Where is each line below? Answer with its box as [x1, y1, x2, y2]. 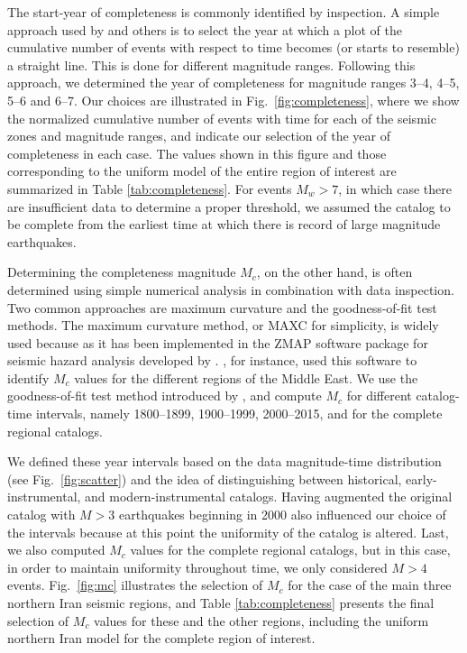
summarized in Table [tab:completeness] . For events [7, 179, 292, 198]
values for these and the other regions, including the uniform [94, 611, 429, 630]
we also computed [7, 540, 105, 559]
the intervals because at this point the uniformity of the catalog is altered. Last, [7, 522, 449, 541]
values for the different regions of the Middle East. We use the [74, 368, 418, 387]
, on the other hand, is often [256, 262, 413, 281]
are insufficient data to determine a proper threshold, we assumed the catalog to [7, 197, 451, 216]
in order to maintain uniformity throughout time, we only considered [7, 557, 388, 576]
